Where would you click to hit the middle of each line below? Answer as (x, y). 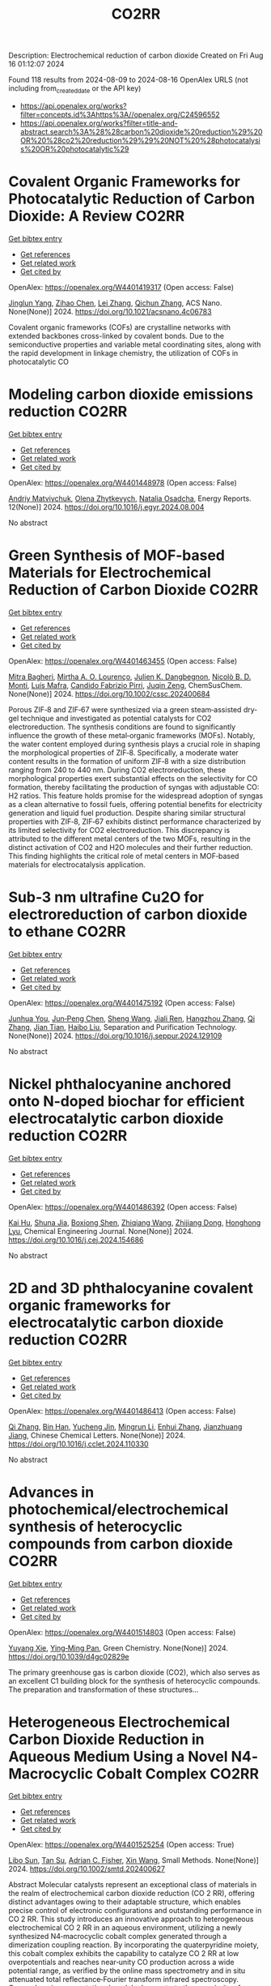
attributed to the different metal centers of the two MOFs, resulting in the (129, 839)
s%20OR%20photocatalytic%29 (74, 149)
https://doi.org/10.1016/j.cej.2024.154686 (76, 1240)
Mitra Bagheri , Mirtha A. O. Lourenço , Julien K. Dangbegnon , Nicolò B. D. (130, 677)
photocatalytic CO (38, 361)
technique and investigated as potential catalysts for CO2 (116, 718)
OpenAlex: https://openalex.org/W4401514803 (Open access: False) (122, 1632)
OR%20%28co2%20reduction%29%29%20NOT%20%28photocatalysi (140, 140)
